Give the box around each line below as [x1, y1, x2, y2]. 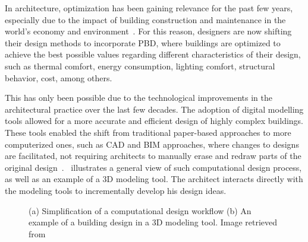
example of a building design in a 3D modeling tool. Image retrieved [29, 216, 278, 228]
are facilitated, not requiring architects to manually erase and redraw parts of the [5, 149, 301, 162]
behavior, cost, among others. [5, 71, 112, 84]
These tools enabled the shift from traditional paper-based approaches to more [5, 126, 291, 138]
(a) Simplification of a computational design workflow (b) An [29, 204, 252, 216]
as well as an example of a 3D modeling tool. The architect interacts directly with [5, 173, 303, 185]
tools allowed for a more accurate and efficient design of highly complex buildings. [5, 114, 304, 127]
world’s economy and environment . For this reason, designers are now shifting [5, 25, 292, 37]
